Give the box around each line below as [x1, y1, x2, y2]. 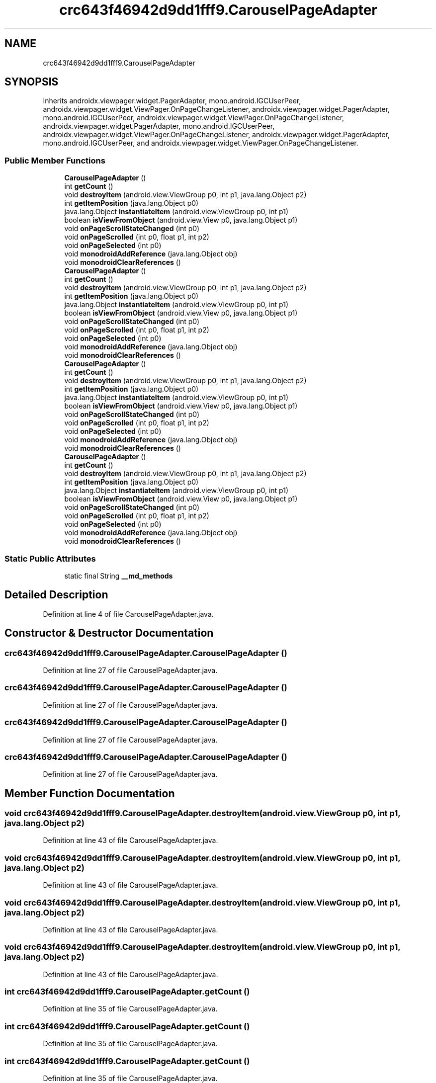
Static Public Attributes [4, 553, 96, 564]
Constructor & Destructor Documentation [4, 627, 214, 640]
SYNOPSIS [4, 76, 59, 88]
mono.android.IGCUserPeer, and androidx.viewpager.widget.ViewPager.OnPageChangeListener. [43, 139, 358, 148]
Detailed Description [4, 588, 108, 601]
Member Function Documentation [4, 787, 175, 800]
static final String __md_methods [64, 571, 173, 580]
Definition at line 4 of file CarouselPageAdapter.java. [43, 609, 214, 618]
